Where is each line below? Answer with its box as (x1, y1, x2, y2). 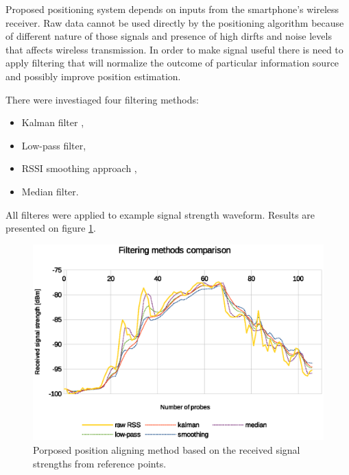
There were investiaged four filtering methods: (5, 92, 199, 106)
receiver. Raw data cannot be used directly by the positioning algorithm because (5, 15, 344, 29)
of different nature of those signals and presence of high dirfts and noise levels (5, 29, 332, 43)
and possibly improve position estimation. (5, 69, 181, 83)
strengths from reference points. (33, 456, 167, 470)
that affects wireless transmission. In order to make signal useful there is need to (5, 42, 344, 56)
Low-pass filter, (21, 138, 86, 152)
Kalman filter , (21, 115, 84, 130)
